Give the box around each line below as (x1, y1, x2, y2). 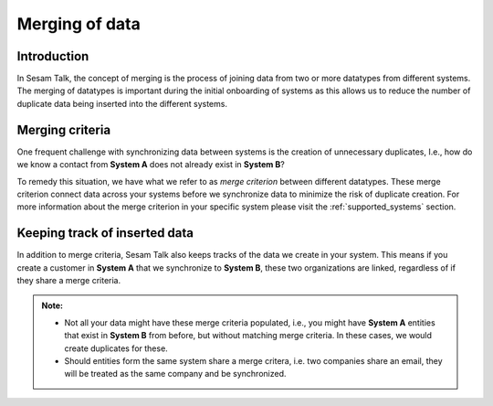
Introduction (16, 48, 89, 64)
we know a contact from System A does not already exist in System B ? (16, 159, 285, 170)
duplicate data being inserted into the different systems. (16, 98, 228, 109)
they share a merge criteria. (16, 275, 121, 285)
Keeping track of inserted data (16, 225, 194, 241)
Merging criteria (16, 122, 111, 137)
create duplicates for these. (64, 343, 168, 354)
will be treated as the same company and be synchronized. (64, 369, 287, 379)
